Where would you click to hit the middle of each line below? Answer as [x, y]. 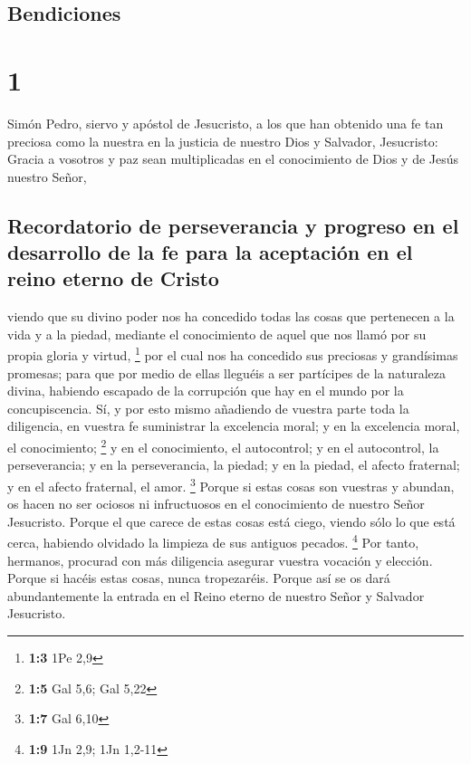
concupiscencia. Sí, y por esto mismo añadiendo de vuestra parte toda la [208, 408]
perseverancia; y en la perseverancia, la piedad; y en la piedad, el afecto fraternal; [234, 465]
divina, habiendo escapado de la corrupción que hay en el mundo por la [206, 391]
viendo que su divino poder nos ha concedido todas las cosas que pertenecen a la [231, 316]
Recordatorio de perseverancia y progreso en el [233, 225]
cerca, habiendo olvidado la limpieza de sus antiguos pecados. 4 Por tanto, [213, 541]
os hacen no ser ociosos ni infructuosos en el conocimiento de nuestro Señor [216, 504]
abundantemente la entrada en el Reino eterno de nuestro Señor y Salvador [216, 595]
